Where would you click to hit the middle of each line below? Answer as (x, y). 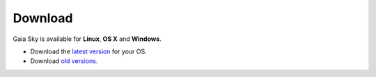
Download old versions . (64, 61)
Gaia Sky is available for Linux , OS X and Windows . (87, 39)
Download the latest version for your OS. (88, 51)
